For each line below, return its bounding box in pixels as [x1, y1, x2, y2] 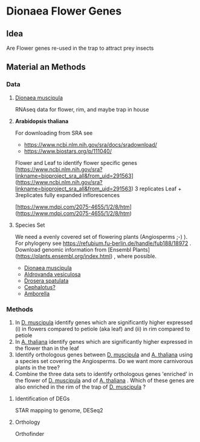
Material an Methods [6, 62, 86, 72]
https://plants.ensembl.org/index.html [17, 252, 111, 260]
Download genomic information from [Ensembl [15, 246, 132, 253]
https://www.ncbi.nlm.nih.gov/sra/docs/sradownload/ [24, 141, 157, 148]
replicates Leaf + [139, 185, 182, 192]
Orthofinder [15, 430, 45, 437]
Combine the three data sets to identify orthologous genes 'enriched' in [15, 370, 193, 377]
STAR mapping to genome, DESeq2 [15, 406, 103, 414]
